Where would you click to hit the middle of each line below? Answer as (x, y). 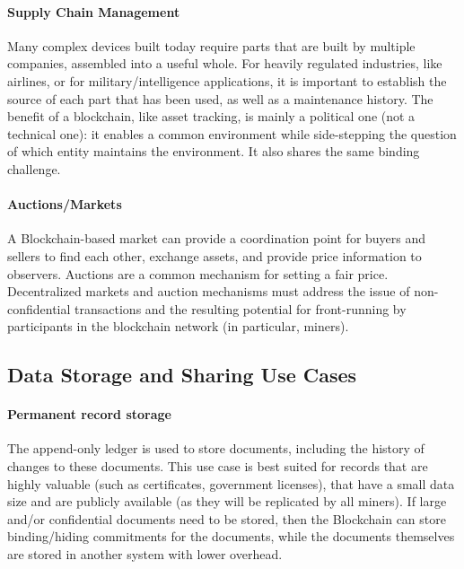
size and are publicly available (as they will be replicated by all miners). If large (227, 501)
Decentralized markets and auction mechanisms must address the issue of (209, 291)
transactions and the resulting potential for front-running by (241, 308)
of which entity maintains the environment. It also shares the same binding (214, 151)
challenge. (34, 168)
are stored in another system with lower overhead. (145, 554)
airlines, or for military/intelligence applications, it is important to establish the (227, 80)
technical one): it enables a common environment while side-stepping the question (232, 133)
